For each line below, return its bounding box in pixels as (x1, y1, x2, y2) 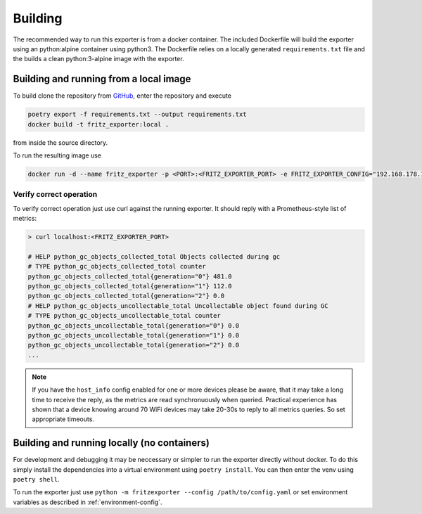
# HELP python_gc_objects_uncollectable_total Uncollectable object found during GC (27, 302, 328, 309)
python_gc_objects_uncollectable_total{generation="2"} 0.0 (27, 341, 240, 349)
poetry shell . (13, 475, 60, 483)
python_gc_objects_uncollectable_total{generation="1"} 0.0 (27, 331, 240, 339)
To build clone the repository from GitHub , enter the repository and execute (13, 91, 232, 100)
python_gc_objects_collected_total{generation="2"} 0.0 (27, 292, 225, 300)
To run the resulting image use (13, 151, 102, 160)
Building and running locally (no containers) (13, 437, 210, 449)
